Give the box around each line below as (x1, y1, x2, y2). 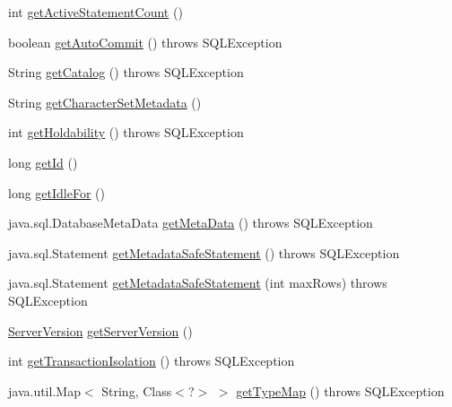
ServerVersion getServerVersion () (8, 321, 193, 340)
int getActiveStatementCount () (8, 3, 183, 21)
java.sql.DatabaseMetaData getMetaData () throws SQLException (8, 213, 373, 232)
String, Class (101, 381, 172, 400)
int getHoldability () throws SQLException (8, 123, 244, 142)
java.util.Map (8, 381, 81, 400)
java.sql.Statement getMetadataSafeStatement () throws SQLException (8, 243, 400, 262)
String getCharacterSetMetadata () (8, 92, 202, 111)
